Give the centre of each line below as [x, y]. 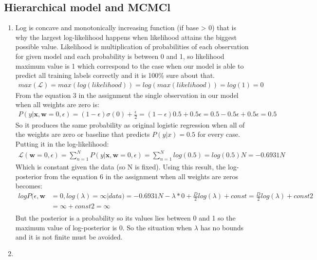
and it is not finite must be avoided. [69, 237]
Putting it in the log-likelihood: [62, 144]
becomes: [29, 186]
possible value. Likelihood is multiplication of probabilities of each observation [132, 46]
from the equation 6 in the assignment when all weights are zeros [141, 176]
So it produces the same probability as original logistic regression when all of [130, 124]
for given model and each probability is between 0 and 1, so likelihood [120, 56]
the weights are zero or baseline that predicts [83, 134]
